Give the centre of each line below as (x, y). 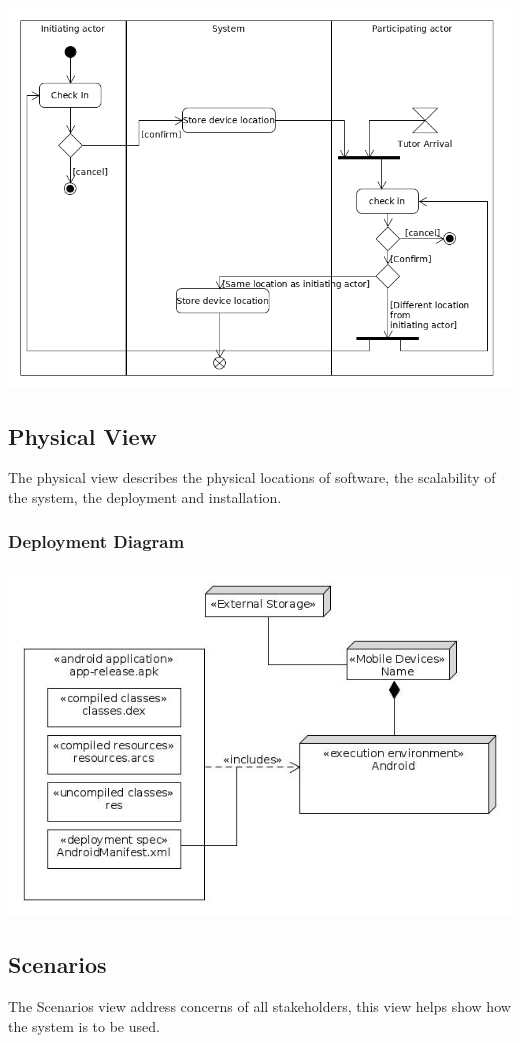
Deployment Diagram (96, 541)
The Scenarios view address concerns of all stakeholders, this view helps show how (259, 1006)
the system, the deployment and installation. (145, 496)
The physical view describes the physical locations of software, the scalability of (252, 477)
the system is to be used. (84, 1025)
